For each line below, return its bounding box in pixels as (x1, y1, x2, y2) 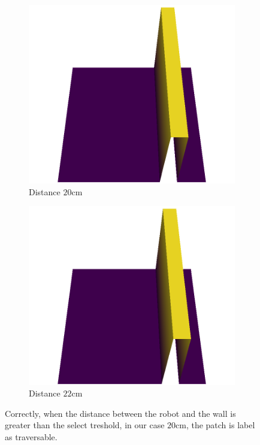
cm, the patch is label (176, 419, 255, 431)
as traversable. (5, 431, 58, 443)
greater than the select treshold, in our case (5, 419, 165, 431)
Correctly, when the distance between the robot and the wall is (5, 407, 236, 419)
